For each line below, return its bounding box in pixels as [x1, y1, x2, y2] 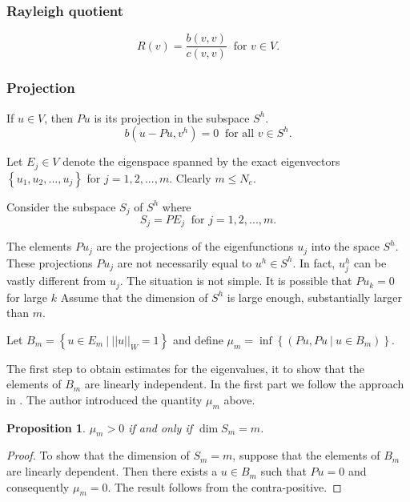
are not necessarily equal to [117, 254, 252, 271]
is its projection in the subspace [94, 109, 250, 126]
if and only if [128, 419, 192, 436]
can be [354, 254, 387, 271]
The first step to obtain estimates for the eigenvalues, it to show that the [6, 359, 364, 376]
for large [6, 288, 48, 305]
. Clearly [169, 169, 211, 186]
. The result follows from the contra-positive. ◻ [107, 478, 342, 495]
